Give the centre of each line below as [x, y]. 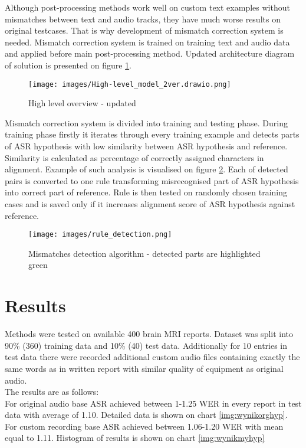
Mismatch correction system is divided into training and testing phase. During [146, 122]
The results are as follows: [52, 392]
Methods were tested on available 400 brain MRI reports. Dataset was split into [149, 334]
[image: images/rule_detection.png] [100, 235]
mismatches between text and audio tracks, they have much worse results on [143, 19]
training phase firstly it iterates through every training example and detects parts [152, 134]
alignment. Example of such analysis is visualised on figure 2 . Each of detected [147, 169]
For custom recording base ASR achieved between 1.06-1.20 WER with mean [144, 426]
